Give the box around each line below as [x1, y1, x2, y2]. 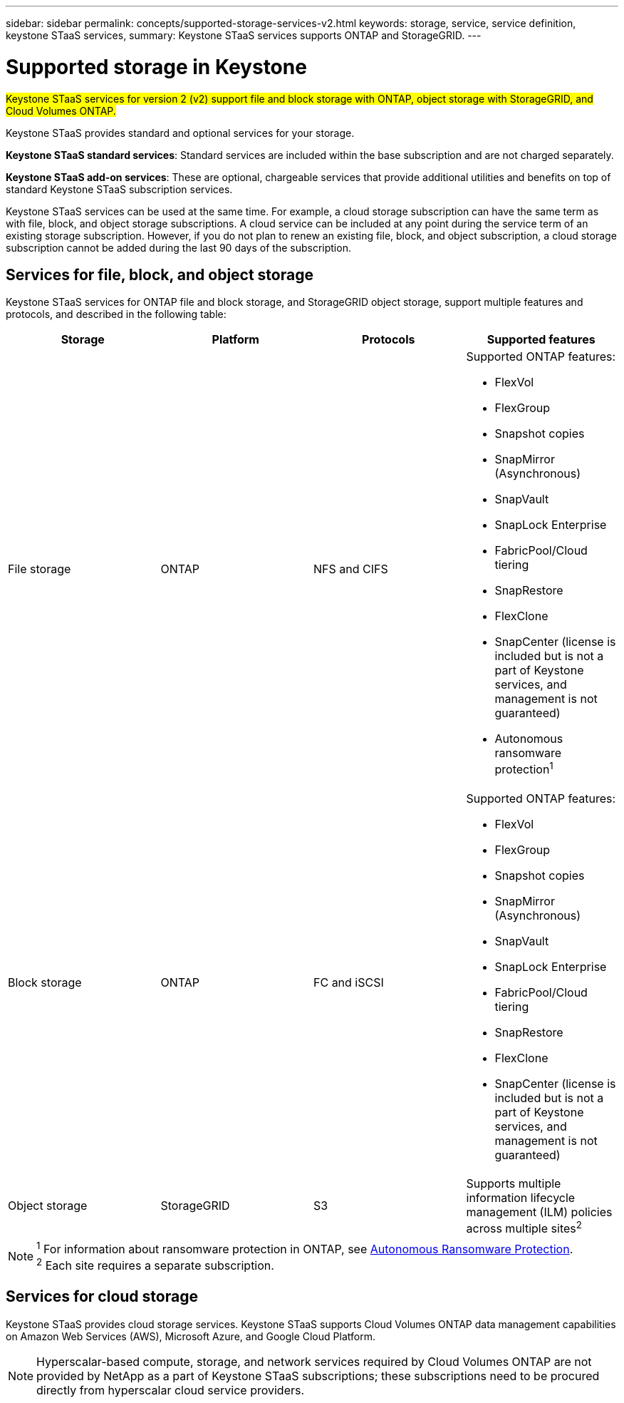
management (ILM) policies [466, 1204, 613, 1219]
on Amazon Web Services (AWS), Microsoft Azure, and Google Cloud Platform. [6, 1330, 375, 1342]
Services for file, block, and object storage [6, 265, 313, 284]
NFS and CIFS [313, 562, 388, 576]
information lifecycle [466, 1190, 576, 1205]
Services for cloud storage [6, 1288, 198, 1306]
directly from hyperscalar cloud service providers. [36, 1382, 305, 1397]
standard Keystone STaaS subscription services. [6, 183, 233, 195]
